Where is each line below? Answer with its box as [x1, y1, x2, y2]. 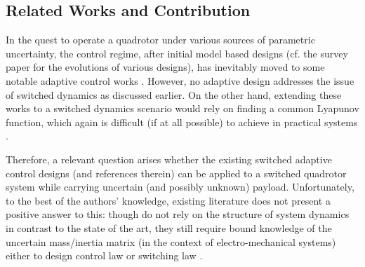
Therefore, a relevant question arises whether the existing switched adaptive [6, 151, 332, 166]
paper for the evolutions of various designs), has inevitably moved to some [6, 60, 325, 74]
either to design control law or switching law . [6, 248, 203, 263]
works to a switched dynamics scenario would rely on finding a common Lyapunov [6, 101, 359, 116]
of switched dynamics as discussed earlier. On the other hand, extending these [6, 87, 342, 102]
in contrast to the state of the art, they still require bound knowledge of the [6, 220, 332, 235]
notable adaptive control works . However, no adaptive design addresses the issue [6, 73, 354, 88]
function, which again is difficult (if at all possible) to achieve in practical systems [6, 114, 358, 129]
